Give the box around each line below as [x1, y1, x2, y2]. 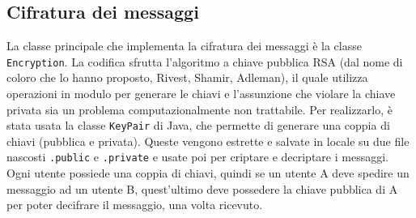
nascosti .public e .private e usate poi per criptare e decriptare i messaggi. [6, 148, 388, 165]
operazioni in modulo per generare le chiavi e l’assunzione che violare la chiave [6, 85, 396, 102]
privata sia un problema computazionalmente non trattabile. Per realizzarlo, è [6, 100, 393, 118]
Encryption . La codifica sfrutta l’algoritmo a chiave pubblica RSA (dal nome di [6, 53, 403, 70]
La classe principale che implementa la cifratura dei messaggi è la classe [6, 37, 362, 54]
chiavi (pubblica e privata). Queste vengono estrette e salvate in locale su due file [6, 132, 410, 149]
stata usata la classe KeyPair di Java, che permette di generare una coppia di [6, 117, 390, 134]
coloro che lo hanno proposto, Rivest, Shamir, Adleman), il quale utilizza [6, 69, 368, 86]
